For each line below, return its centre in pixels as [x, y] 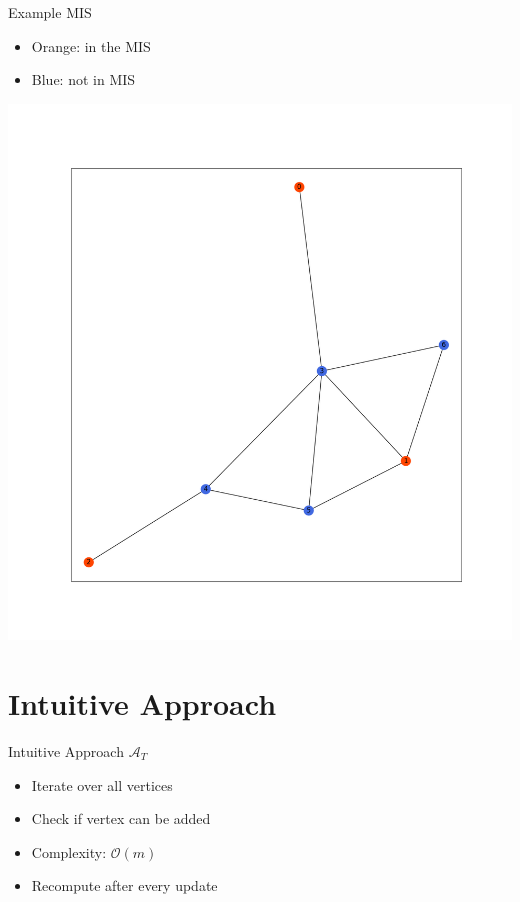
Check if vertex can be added [121, 818]
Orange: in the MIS [91, 45]
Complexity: [69, 851]
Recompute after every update [124, 885]
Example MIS [50, 12]
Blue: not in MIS [83, 79]
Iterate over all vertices [102, 784]
